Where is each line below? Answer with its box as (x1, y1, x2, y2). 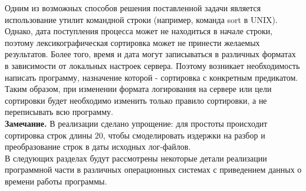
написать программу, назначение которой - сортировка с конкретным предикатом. (5, 71, 298, 83)
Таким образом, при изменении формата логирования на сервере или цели (5, 83, 272, 95)
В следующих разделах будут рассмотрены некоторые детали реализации (5, 152, 267, 164)
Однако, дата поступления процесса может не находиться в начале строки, (5, 25, 273, 37)
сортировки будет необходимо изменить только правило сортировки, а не (5, 94, 267, 106)
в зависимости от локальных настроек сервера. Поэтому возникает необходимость (5, 59, 300, 71)
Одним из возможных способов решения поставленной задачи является (5, 2, 261, 14)
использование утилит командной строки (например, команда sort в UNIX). (5, 13, 278, 25)
